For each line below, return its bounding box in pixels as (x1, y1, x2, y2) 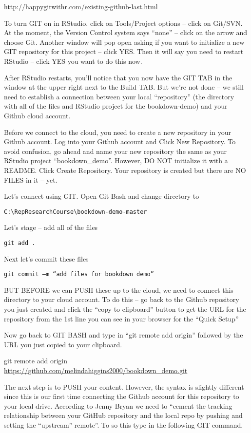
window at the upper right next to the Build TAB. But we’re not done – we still (4, 82, 244, 92)
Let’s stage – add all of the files (4, 222, 98, 232)
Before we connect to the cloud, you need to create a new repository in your (4, 127, 231, 137)
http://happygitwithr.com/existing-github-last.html (4, 1, 158, 11)
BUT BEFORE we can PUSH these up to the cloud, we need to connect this (4, 284, 233, 295)
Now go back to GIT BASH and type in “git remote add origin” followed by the (4, 330, 243, 340)
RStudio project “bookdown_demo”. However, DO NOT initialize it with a (4, 155, 228, 166)
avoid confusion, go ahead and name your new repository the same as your (4, 146, 227, 156)
